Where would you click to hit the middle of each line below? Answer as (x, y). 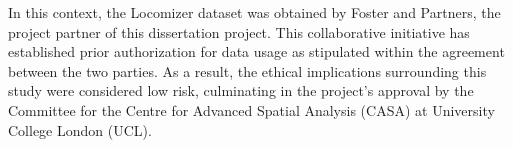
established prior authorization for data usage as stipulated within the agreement (256, 51)
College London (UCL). (80, 129)
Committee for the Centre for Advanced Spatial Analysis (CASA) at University (251, 109)
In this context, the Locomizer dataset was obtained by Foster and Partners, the (254, 12)
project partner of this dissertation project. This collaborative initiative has (239, 31)
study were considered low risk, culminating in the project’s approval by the (241, 90)
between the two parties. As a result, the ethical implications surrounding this (247, 70)
